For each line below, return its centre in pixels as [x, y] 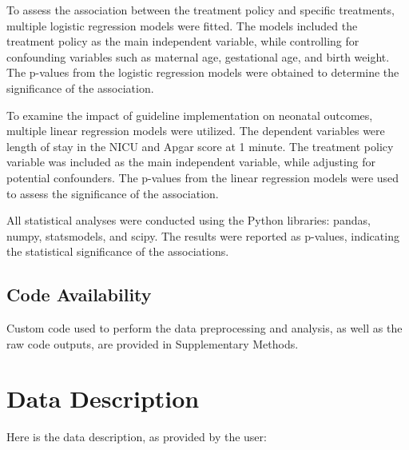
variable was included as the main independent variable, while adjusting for [191, 162]
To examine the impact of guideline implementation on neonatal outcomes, [190, 115]
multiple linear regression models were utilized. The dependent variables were [196, 131]
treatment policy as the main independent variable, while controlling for [183, 41]
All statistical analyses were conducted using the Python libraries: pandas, [189, 220]
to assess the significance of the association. [113, 193]
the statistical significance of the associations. [118, 251]
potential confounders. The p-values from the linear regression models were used [203, 177]
